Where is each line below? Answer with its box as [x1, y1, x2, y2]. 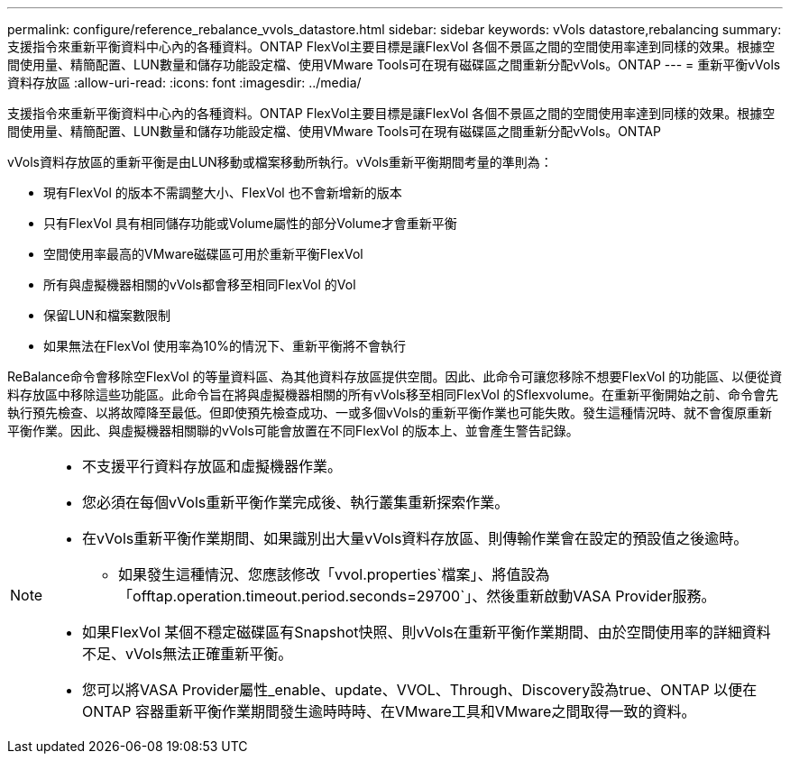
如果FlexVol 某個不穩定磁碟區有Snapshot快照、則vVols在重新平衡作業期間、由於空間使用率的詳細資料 [82, 623, 771, 641]
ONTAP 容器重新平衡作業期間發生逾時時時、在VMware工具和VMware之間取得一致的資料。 [82, 702, 696, 720]
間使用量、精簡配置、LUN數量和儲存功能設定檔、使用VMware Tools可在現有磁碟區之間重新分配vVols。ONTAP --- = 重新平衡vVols [7, 57, 781, 72]
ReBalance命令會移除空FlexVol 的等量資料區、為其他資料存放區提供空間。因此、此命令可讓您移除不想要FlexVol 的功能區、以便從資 [7, 369, 783, 384]
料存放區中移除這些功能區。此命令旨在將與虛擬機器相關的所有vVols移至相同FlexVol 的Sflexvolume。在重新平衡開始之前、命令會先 [7, 387, 778, 402]
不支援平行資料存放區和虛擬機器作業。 [82, 457, 343, 475]
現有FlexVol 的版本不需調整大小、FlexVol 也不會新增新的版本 [43, 185, 402, 200]
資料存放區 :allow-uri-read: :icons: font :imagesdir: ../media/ [7, 75, 362, 90]
